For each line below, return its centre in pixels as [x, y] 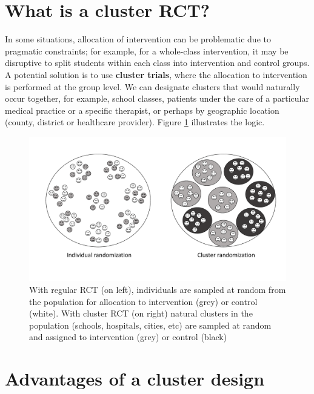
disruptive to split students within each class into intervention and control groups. [157, 63]
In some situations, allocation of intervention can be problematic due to [138, 39]
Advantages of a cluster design [135, 379]
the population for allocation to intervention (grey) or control [143, 301]
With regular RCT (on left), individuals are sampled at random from [158, 289]
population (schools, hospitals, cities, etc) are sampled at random [150, 325]
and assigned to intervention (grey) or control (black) [128, 337]
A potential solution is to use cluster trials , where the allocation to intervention [156, 74]
